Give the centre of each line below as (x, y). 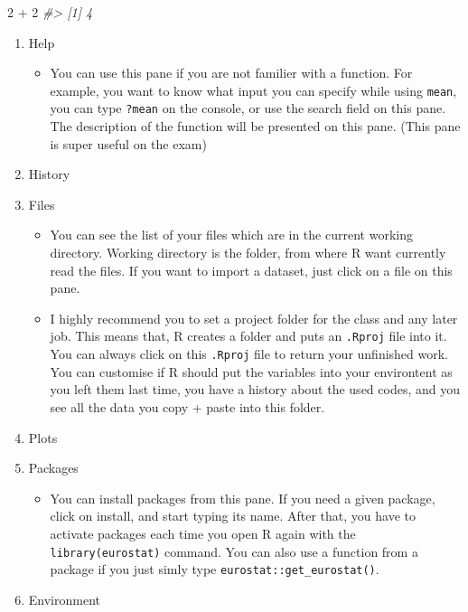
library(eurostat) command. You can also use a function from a (234, 551)
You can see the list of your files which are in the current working (231, 235)
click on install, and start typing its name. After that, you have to (233, 516)
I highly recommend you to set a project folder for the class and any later (254, 318)
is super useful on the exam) (128, 143)
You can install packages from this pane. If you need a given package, (243, 498)
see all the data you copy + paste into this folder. (187, 406)
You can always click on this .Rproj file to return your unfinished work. (249, 354)
